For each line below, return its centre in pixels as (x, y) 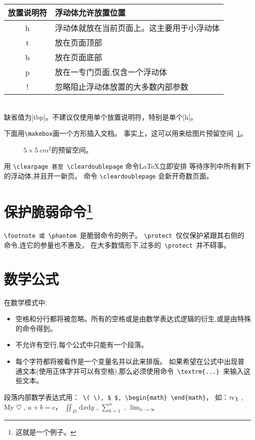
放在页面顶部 (79, 42)
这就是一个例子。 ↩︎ (46, 432)
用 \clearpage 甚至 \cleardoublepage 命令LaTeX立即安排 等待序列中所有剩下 (127, 166)
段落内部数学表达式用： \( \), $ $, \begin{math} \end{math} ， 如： (116, 397)
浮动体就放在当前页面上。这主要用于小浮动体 (138, 28)
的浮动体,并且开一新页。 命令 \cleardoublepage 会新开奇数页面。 (109, 176)
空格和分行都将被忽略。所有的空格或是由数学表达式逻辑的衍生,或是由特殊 (133, 319)
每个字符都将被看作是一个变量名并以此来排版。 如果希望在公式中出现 (127, 361)
